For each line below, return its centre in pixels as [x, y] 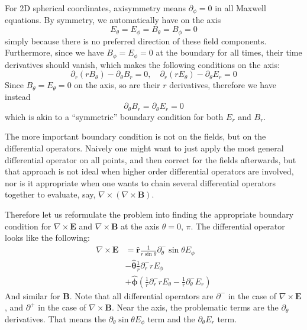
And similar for [33, 295]
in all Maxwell [240, 8]
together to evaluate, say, [50, 194]
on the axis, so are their [117, 85]
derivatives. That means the [55, 318]
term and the [171, 318]
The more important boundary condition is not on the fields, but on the [135, 136]
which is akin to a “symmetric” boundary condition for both [114, 116]
